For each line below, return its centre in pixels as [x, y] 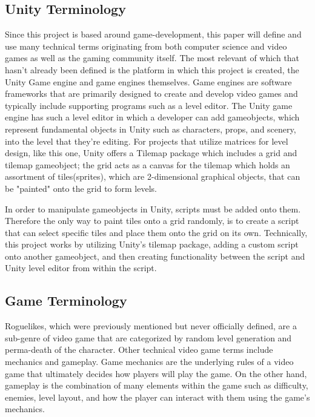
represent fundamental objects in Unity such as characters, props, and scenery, [151, 129]
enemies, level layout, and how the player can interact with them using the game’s [157, 397]
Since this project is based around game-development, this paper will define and [153, 34]
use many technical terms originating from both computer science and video [146, 46]
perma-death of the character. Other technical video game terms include [139, 350]
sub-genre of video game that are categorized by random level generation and [148, 337]
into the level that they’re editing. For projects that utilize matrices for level [147, 141]
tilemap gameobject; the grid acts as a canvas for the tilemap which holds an [148, 164]
